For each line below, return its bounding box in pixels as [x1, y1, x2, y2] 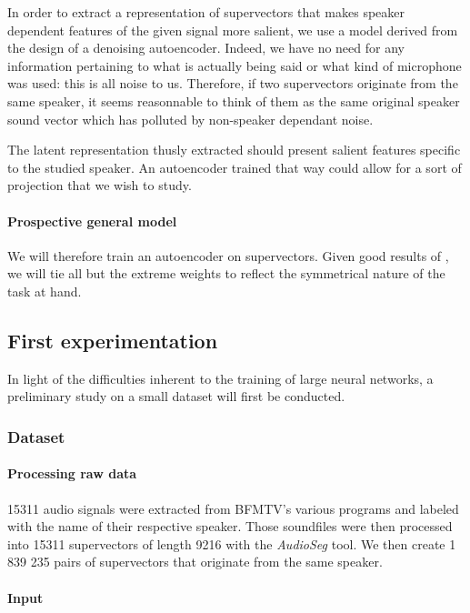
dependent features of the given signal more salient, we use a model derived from [7, 20, 458, 39]
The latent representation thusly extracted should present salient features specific [7, 140, 461, 159]
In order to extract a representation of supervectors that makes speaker [7, 3, 405, 21]
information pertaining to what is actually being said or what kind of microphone [7, 55, 462, 75]
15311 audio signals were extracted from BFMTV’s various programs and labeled [7, 498, 459, 518]
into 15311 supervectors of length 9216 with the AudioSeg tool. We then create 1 [7, 534, 456, 553]
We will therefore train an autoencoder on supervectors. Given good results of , [7, 246, 449, 265]
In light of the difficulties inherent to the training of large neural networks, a [7, 368, 434, 387]
